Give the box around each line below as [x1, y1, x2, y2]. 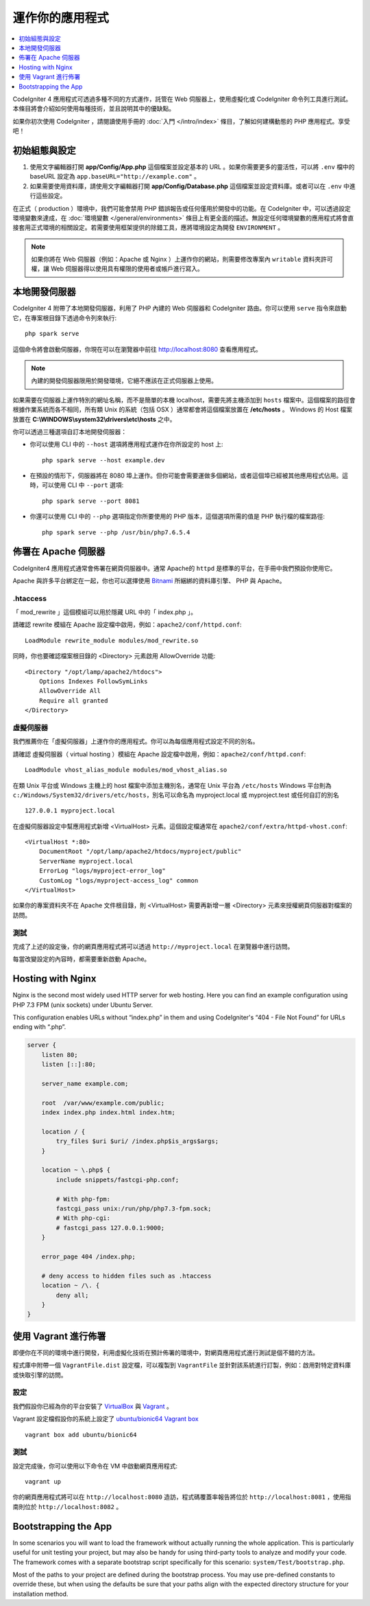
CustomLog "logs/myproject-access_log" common [38, 876, 199, 884]
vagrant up [25, 1478, 62, 1486]
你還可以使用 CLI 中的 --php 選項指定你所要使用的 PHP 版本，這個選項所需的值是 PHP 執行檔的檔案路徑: [29, 512, 325, 521]
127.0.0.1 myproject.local [25, 807, 116, 815]
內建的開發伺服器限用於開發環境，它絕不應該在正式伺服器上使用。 [31, 376, 217, 385]
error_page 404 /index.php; [41, 1253, 136, 1260]
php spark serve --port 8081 [42, 497, 140, 505]
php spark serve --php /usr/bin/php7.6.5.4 [42, 528, 190, 536]
